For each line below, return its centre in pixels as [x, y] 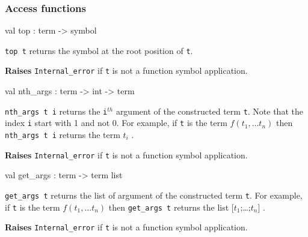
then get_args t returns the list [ [171, 207]
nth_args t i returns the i [56, 111]
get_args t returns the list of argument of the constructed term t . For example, [154, 195]
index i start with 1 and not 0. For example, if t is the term [116, 123]
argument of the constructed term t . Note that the [209, 111]
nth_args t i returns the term [63, 135]
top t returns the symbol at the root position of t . [99, 50]
